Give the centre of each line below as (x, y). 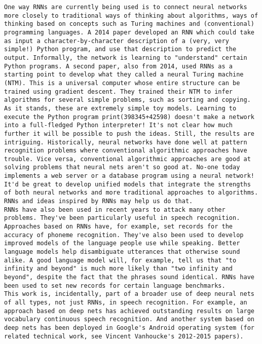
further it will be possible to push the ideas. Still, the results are (129, 133)
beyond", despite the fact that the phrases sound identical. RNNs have (129, 277)
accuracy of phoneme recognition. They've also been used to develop (124, 235)
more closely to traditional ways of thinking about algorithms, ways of (131, 15)
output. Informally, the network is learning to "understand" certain (126, 58)
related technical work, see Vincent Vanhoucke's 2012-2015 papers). (124, 336)
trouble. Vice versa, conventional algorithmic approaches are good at (127, 159)
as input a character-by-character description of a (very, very (117, 41)
